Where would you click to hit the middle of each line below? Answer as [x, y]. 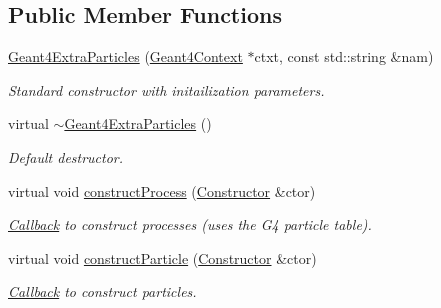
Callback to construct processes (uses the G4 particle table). [190, 224]
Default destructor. [66, 156]
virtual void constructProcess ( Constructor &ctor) [162, 190]
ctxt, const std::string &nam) [344, 56]
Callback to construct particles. [102, 291]
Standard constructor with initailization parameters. [166, 89]
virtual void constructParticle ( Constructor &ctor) [162, 257]
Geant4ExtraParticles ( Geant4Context [125, 56]
